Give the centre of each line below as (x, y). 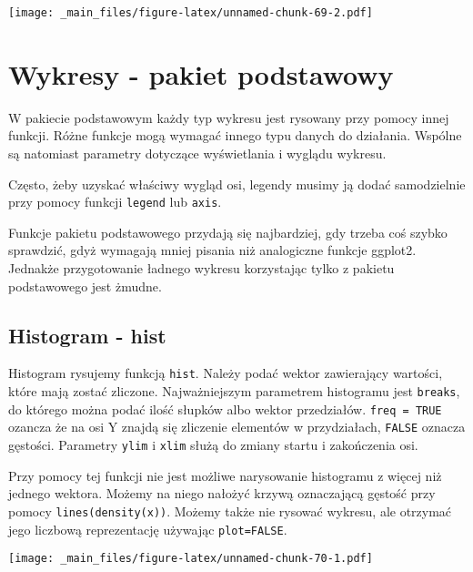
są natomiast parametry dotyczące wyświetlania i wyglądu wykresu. (197, 153)
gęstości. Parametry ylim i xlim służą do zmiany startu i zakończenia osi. (213, 445)
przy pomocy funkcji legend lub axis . (115, 202)
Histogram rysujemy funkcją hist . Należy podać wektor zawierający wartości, (226, 373)
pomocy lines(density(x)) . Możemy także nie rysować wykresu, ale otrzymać (230, 511)
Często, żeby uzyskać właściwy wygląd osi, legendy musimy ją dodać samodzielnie (237, 184)
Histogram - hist (87, 335)
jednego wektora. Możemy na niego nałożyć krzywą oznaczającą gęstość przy (222, 493)
